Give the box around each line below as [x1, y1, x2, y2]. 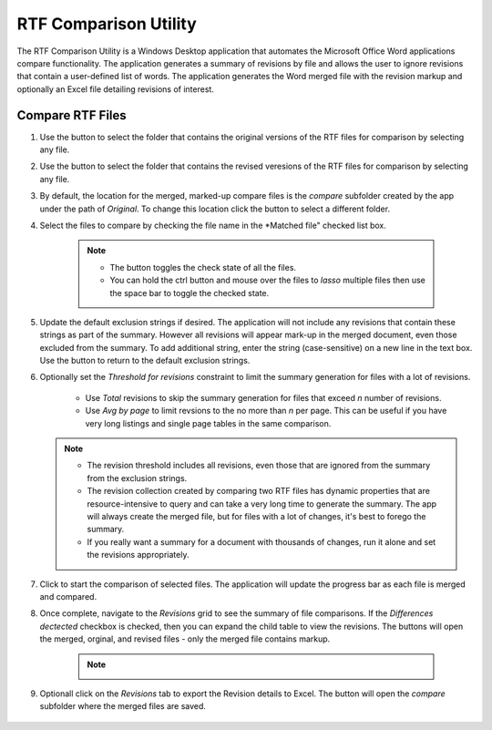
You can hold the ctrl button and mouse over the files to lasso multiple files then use [109, 274, 425, 286]
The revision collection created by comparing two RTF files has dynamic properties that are [87, 486, 430, 497]
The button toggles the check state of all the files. [109, 262, 296, 272]
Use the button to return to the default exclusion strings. [39, 355, 251, 366]
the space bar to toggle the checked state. [109, 287, 270, 298]
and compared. [39, 591, 97, 601]
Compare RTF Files [16, 108, 127, 123]
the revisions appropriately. [87, 550, 190, 560]
